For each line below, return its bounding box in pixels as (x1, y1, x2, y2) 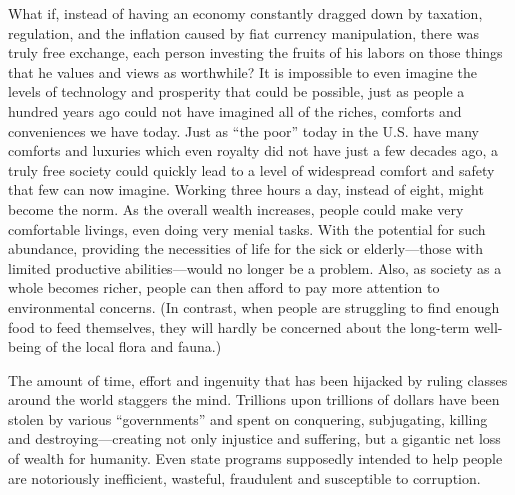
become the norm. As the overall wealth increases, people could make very (8, 198, 464, 219)
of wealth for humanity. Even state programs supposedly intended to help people (8, 448, 503, 469)
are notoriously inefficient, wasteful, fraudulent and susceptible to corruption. (8, 467, 481, 488)
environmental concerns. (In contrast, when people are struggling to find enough (8, 296, 500, 317)
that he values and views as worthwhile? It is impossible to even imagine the (8, 61, 478, 82)
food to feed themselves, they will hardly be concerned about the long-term (8, 316, 470, 337)
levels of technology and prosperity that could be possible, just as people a (8, 81, 465, 102)
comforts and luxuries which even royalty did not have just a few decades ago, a (8, 140, 499, 161)
